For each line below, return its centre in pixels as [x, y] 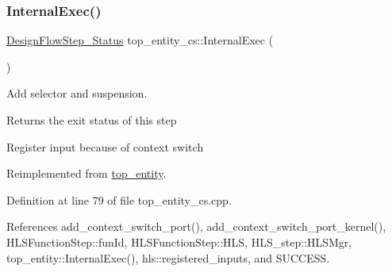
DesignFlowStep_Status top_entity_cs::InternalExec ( [140, 40]
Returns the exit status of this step [92, 120]
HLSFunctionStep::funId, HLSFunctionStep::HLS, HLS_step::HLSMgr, [179, 241]
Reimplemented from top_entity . [86, 173]
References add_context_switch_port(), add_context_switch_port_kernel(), [196, 226]
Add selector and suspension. [77, 93]
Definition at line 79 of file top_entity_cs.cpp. [119, 199]
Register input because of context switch [105, 146]
